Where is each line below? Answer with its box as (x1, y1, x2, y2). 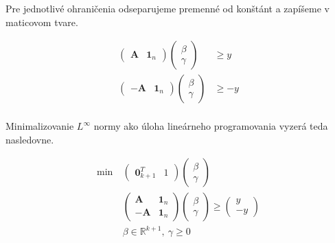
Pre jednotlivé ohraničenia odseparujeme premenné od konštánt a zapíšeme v (5, 1, 330, 15)
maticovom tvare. (5, 14, 78, 29)
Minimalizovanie (5, 119, 74, 133)
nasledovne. (5, 132, 54, 146)
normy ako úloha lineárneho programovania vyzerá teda (93, 119, 328, 133)
